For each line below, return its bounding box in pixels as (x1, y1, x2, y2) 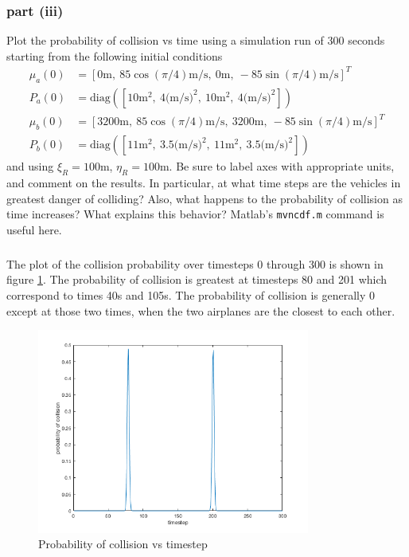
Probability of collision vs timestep (38, 535, 208, 552)
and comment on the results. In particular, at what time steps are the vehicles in (6, 174, 401, 190)
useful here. (6, 221, 62, 237)
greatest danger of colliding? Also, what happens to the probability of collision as (6, 190, 403, 206)
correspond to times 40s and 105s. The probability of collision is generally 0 (6, 286, 376, 303)
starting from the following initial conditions (6, 47, 223, 64)
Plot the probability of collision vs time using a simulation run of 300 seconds (6, 32, 385, 49)
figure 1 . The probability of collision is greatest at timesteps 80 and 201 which (6, 271, 388, 288)
